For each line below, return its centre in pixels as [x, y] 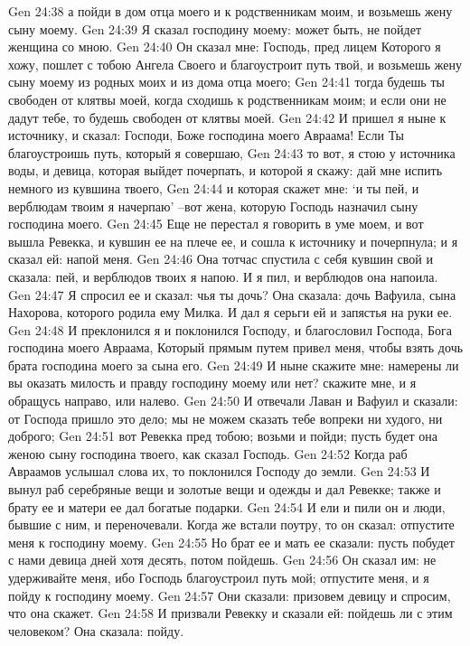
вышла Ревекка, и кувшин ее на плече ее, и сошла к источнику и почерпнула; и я [233, 241]
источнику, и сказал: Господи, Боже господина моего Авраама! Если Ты [206, 135]
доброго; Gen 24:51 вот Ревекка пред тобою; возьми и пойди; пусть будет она [223, 436]
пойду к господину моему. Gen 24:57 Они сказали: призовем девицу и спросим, [230, 595]
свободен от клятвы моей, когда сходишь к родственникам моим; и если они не [227, 99]
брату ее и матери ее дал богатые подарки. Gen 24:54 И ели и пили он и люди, [227, 506]
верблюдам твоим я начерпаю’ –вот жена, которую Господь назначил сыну [213, 206]
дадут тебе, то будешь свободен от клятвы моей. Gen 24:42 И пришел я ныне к [227, 117]
